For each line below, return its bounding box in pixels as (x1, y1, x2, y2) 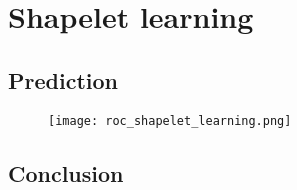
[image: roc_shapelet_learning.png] (48, 113, 292, 128)
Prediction (8, 64, 118, 95)
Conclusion (8, 157, 124, 188)
